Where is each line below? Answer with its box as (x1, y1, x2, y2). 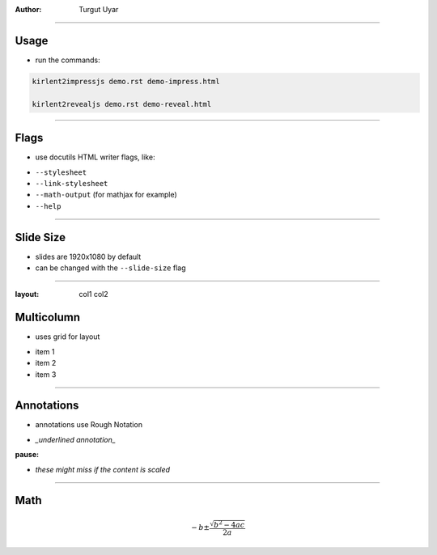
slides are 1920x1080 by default (35, 252, 142, 261)
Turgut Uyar (78, 5, 119, 14)
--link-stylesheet (35, 179, 108, 188)
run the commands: (35, 55, 100, 65)
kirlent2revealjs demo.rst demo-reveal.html (32, 100, 212, 108)
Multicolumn (15, 311, 81, 324)
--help (35, 201, 62, 210)
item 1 (35, 346, 55, 356)
